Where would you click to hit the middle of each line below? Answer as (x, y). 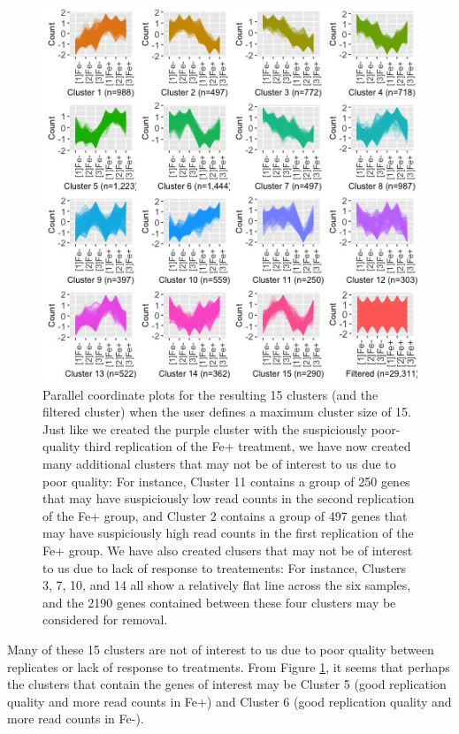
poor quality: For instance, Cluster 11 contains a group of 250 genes (226, 481)
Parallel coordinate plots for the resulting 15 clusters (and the (210, 394)
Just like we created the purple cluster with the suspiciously (205, 428)
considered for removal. (105, 619)
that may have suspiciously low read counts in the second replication (229, 498)
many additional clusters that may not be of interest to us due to (219, 463)
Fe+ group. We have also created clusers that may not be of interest (228, 550)
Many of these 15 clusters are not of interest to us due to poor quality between (221, 649)
